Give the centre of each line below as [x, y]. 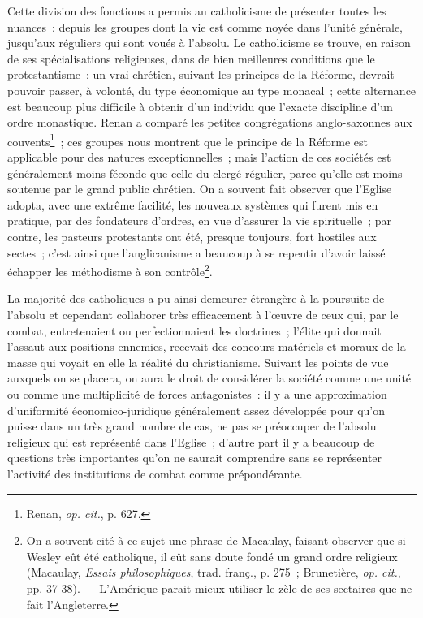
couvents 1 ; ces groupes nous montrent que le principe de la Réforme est [188, 140]
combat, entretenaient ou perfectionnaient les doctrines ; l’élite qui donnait [194, 330]
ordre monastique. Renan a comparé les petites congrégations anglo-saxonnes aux [210, 122]
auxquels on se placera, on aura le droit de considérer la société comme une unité [209, 378]
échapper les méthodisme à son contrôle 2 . [110, 270]
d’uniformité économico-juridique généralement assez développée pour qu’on [196, 410]
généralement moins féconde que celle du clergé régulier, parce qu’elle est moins [205, 173]
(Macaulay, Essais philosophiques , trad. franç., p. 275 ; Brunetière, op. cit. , [214, 572]
